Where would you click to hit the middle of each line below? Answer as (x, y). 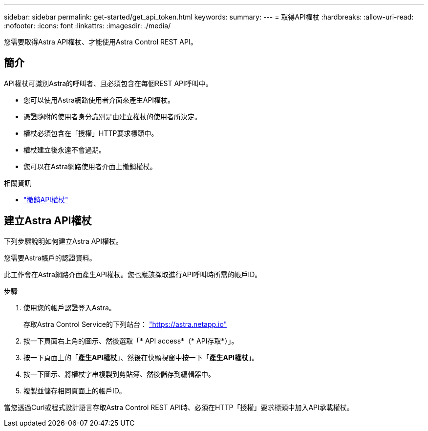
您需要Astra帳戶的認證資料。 (50, 258)
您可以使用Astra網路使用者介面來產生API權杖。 (99, 100)
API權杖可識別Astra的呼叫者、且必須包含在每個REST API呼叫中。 (108, 83)
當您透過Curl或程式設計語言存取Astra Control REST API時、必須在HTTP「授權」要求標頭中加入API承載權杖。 (179, 407)
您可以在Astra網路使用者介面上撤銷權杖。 (90, 166)
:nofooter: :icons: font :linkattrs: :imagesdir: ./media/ (87, 26)
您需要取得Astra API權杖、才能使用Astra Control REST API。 (101, 42)
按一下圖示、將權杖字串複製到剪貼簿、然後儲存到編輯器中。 (119, 374)
